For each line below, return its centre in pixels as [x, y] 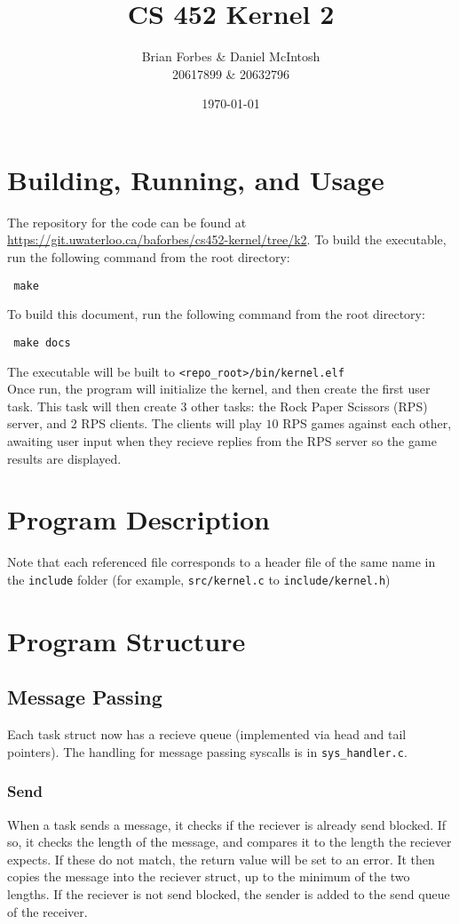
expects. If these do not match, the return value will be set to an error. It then [221, 859]
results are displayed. [64, 458]
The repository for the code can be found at [127, 222]
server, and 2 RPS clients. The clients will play [135, 423]
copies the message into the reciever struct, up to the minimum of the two [209, 876]
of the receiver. [47, 911]
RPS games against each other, [367, 423]
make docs [42, 343]
